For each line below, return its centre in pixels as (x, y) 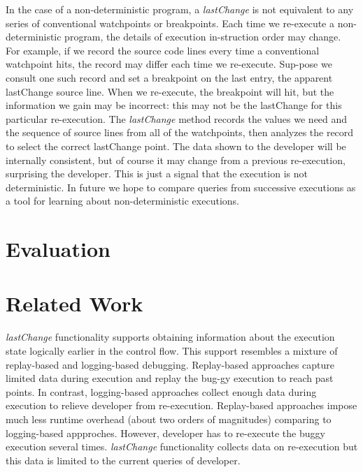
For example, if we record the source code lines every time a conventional (163, 50)
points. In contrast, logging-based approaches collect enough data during (161, 391)
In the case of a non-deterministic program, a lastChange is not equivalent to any (180, 9)
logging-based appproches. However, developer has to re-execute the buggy (165, 433)
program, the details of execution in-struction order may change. (203, 37)
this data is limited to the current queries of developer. (123, 460)
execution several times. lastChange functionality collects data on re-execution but (182, 447)
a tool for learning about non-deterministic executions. (122, 201)
